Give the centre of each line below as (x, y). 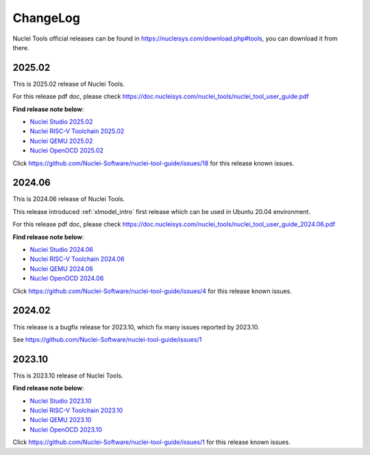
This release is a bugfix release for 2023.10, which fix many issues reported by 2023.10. (136, 327)
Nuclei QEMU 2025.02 (61, 141)
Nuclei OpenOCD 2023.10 (66, 430)
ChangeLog (46, 18)
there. (21, 47)
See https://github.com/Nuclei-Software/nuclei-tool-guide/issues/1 (107, 339)
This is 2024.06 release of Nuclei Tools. (69, 199)
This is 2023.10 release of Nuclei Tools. (68, 375)
